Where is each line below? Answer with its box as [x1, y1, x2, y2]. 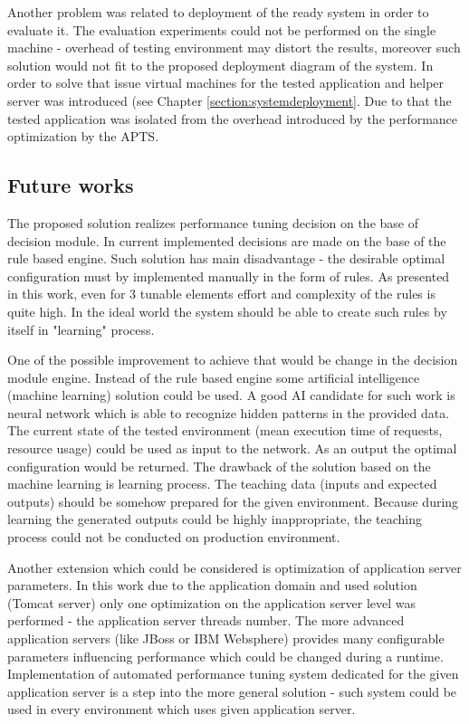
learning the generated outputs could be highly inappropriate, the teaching [7, 510, 423, 529]
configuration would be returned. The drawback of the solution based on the [7, 456, 431, 475]
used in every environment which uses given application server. [7, 700, 356, 719]
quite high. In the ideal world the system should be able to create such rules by [7, 301, 447, 320]
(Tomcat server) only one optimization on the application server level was [7, 593, 416, 612]
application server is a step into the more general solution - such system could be [7, 681, 457, 700]
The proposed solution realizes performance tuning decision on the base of [7, 213, 418, 232]
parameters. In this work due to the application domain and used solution [7, 576, 417, 595]
